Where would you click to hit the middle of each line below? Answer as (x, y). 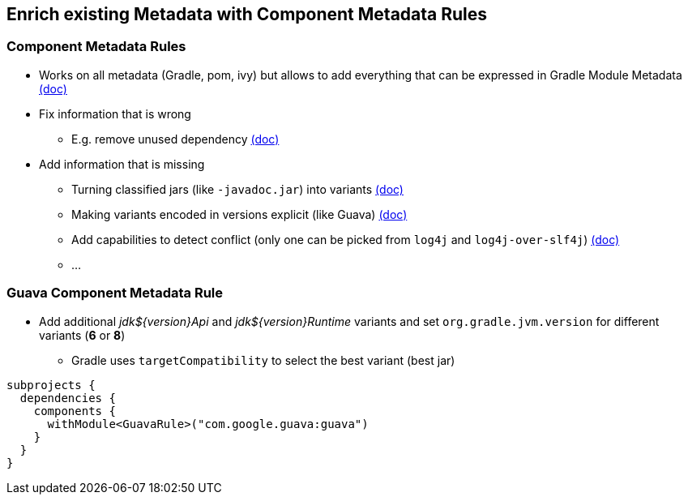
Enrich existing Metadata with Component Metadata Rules (247, 14)
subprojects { (51, 385)
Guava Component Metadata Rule (115, 293)
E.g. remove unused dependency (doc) (175, 139)
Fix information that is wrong (115, 113)
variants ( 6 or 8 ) (82, 335)
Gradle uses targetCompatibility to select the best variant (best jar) (263, 360)
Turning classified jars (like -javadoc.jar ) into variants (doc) (237, 189)
